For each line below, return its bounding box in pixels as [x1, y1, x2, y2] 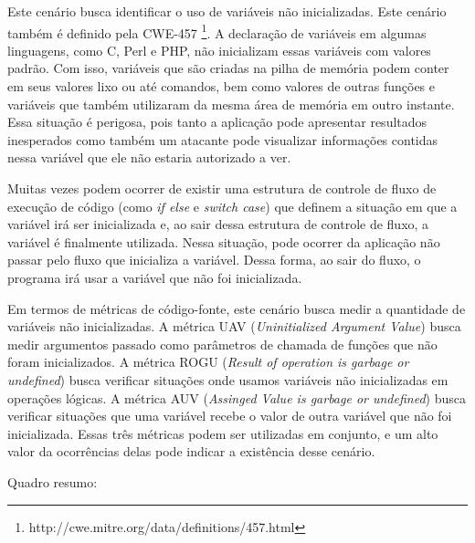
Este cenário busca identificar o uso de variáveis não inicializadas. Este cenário [7, 2, 447, 20]
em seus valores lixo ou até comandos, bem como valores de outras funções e [7, 77, 436, 96]
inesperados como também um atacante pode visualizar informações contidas [7, 130, 438, 149]
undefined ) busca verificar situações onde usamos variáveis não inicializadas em [7, 370, 449, 389]
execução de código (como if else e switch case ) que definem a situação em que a [7, 196, 458, 215]
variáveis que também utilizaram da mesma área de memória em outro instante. [7, 94, 455, 113]
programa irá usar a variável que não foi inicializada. [7, 267, 302, 287]
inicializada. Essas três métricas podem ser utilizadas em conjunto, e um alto [7, 423, 438, 443]
